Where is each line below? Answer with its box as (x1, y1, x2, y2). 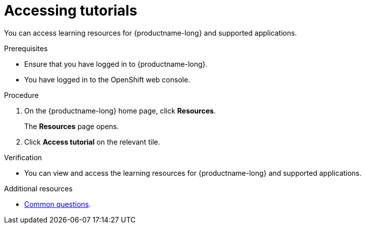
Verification (4, 153, 42, 162)
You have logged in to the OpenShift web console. (24, 75, 191, 84)
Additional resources (4, 184, 73, 193)
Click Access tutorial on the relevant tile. (24, 137, 160, 146)
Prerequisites (4, 44, 48, 53)
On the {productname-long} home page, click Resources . (24, 106, 216, 115)
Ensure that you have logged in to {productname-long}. (24, 59, 208, 68)
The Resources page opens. (24, 122, 119, 131)
